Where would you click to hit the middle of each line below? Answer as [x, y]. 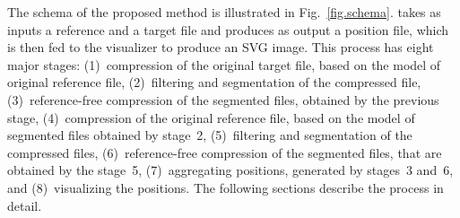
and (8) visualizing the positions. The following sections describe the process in [226, 187]
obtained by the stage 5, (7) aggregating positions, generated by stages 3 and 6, [230, 170]
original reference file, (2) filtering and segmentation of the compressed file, [214, 82]
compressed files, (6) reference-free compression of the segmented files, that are [225, 152]
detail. [25, 205]
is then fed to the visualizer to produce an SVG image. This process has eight [221, 47]
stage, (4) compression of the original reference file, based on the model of [211, 117]
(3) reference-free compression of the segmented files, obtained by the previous [223, 99]
